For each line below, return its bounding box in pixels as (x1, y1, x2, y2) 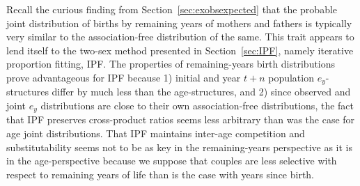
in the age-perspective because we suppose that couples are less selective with (6, 153, 337, 168)
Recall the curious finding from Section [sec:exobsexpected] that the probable (6, 2, 338, 16)
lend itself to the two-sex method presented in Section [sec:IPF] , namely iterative (6, 42, 354, 57)
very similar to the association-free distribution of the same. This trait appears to (6, 29, 354, 44)
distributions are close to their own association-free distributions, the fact (40, 98, 354, 113)
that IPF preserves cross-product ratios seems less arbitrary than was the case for (6, 112, 355, 127)
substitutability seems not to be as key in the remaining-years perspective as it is (6, 139, 352, 154)
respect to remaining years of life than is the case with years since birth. (6, 166, 315, 181)
